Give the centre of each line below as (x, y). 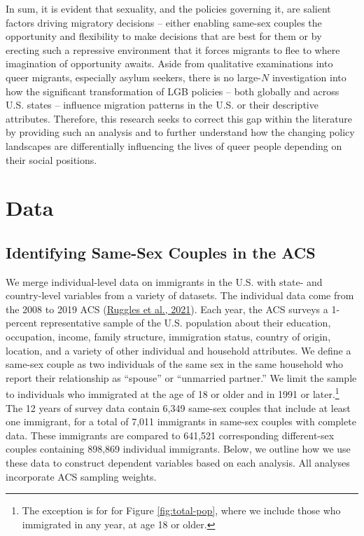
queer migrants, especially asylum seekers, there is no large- (133, 77)
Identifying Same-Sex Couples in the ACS (161, 252)
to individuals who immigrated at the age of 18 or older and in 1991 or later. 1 (173, 393)
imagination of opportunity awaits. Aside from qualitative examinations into (169, 63)
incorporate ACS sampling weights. (81, 476)
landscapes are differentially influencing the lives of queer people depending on (174, 145)
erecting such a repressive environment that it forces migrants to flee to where (173, 49)
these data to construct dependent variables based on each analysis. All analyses (178, 463)
